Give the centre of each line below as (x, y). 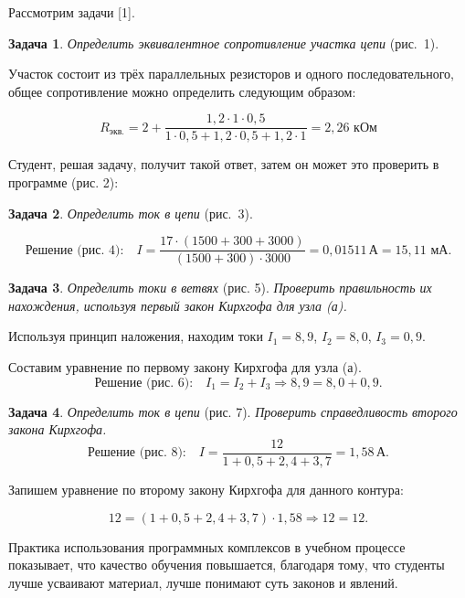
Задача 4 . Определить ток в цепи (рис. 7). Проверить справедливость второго (233, 411)
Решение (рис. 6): (144, 383)
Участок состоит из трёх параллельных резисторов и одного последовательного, (231, 74)
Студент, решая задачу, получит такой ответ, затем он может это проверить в (224, 164)
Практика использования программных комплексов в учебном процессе (207, 546)
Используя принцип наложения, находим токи (136, 336)
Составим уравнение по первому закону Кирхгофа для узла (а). (185, 367)
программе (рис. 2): (63, 182)
